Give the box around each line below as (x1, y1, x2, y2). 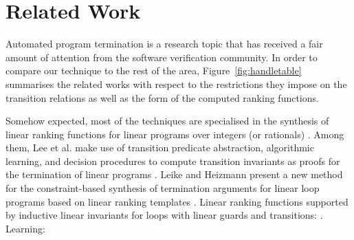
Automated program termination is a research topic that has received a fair (5, 36, 323, 51)
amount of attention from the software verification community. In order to (5, 50, 318, 64)
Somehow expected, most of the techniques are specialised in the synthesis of (5, 113, 329, 128)
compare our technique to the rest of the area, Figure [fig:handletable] (5, 63, 302, 78)
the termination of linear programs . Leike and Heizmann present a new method (5, 167, 343, 182)
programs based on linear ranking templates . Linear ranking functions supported (5, 194, 349, 208)
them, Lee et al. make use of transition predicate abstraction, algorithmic (5, 140, 314, 155)
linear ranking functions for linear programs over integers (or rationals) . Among (5, 127, 344, 141)
